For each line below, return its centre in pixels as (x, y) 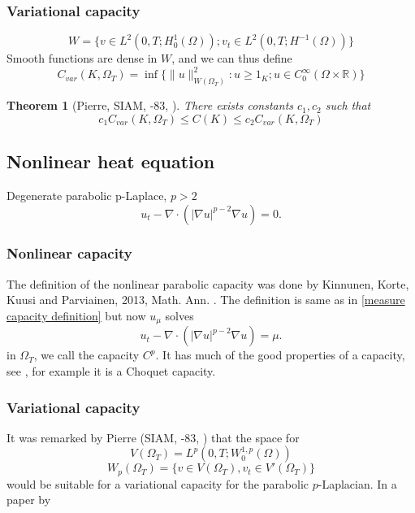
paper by (29, 500)
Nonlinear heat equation (111, 161)
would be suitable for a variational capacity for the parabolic (158, 483)
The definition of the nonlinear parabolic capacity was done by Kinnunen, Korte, (208, 283)
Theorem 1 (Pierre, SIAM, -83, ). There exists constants (150, 105)
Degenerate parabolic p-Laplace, (87, 195)
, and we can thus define (232, 58)
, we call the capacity (86, 355)
